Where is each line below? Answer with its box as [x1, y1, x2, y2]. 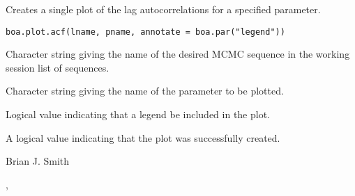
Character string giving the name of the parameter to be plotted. [6, 83, 284, 98]
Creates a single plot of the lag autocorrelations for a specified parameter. [6, 2, 321, 16]
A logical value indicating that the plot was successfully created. [6, 130, 280, 145]
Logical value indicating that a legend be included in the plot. [6, 107, 271, 122]
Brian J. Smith [6, 154, 70, 168]
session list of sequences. [6, 60, 109, 74]
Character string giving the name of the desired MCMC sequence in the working [6, 47, 350, 61]
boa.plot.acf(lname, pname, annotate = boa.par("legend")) [6, 26, 285, 37]
